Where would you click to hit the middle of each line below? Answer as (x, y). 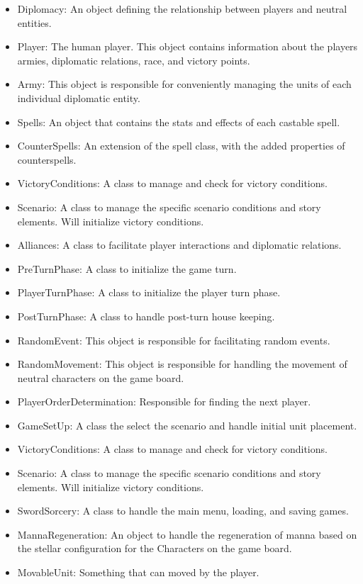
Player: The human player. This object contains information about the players (188, 46)
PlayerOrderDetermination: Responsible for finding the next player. (164, 401)
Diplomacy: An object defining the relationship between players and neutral (182, 9)
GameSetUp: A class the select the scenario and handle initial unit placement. (187, 425)
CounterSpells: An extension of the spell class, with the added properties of (181, 146)
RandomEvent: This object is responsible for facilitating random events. (174, 340)
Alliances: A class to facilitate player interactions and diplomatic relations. (179, 245)
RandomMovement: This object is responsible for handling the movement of (182, 364)
